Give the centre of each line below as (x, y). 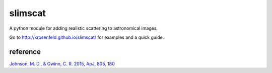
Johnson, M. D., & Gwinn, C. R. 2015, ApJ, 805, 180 (62, 63)
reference (25, 52)
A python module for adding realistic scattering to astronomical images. (84, 28)
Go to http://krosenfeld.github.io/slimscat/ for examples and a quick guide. (87, 37)
